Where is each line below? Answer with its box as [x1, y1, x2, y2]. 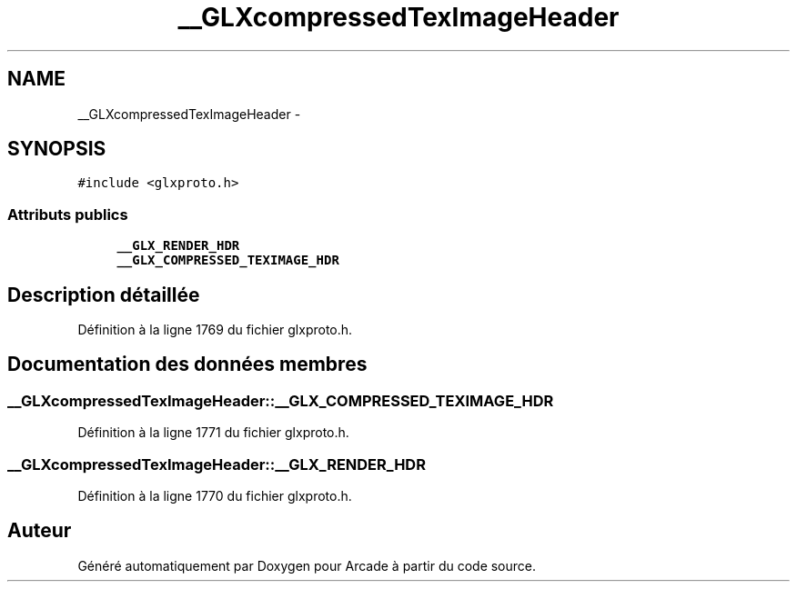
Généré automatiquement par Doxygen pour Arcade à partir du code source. [77, 557, 537, 574]
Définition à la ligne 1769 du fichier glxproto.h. [77, 322, 353, 338]
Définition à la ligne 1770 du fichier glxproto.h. [77, 488, 352, 504]
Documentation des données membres [7, 353, 368, 376]
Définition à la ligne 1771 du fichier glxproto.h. [77, 424, 349, 441]
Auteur [7, 519, 72, 543]
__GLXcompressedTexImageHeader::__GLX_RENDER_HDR [7, 454, 426, 474]
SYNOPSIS [7, 137, 106, 161]
